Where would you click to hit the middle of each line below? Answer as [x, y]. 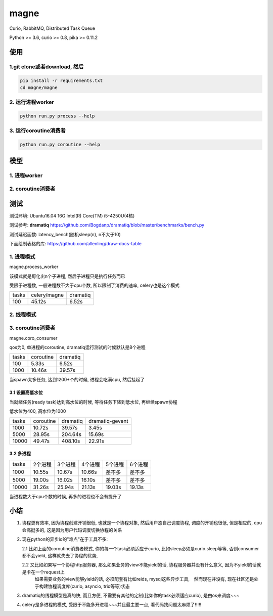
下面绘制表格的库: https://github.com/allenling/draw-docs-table [75, 243]
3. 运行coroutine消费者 [37, 130]
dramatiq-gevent [108, 421]
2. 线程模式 [23, 315]
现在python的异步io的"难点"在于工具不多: [65, 539]
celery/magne [48, 295]
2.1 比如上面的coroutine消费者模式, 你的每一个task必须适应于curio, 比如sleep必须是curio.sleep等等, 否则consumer [141, 548]
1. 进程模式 [22, 256]
